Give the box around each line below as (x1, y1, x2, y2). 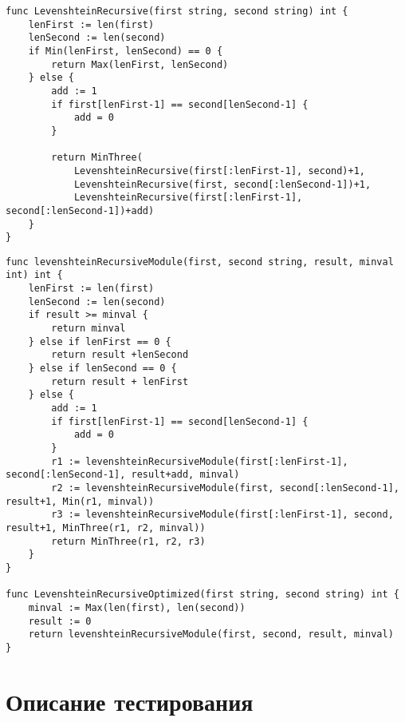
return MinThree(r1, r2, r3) (51, 535, 206, 547)
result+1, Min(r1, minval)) (6, 495, 155, 507)
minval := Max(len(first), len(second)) (28, 601, 246, 613)
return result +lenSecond (51, 349, 189, 361)
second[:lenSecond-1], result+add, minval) (6, 469, 240, 481)
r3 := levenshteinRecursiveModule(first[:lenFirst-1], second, (51, 509, 394, 521)
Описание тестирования (6, 684, 254, 717)
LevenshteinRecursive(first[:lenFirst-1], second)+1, (73, 165, 366, 177)
